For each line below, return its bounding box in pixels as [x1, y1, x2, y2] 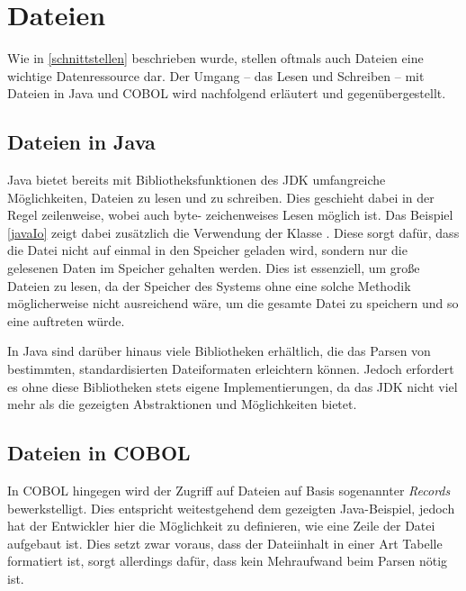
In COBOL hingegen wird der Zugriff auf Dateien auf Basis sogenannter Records [7, 481, 451, 500]
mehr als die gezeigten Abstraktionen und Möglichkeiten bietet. [7, 395, 357, 414]
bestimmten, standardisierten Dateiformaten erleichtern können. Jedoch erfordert [7, 359, 454, 378]
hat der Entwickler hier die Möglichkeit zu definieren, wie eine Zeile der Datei [7, 516, 435, 535]
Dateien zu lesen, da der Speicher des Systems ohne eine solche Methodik [7, 276, 411, 295]
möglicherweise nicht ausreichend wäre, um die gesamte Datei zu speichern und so [7, 294, 459, 313]
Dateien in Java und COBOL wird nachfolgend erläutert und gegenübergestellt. [7, 84, 446, 103]
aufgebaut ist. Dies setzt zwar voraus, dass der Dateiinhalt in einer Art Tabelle [7, 533, 443, 552]
